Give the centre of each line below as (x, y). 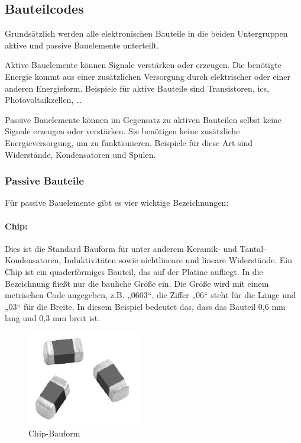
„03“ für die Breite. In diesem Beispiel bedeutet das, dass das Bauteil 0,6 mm (145, 306)
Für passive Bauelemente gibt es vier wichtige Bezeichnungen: (117, 203)
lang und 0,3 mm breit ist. (53, 318)
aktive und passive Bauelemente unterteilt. (82, 45)
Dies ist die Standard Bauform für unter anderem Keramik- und (121, 248)
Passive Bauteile (44, 181)
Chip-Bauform (54, 433)
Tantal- (253, 248)
